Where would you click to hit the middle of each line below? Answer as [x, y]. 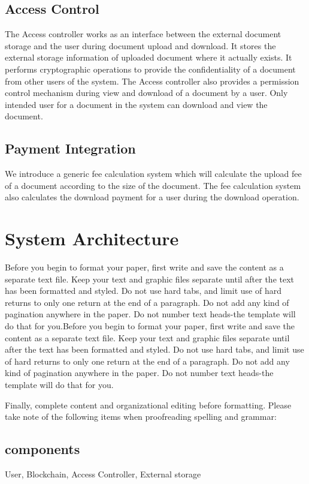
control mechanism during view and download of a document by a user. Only [146, 93]
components [43, 449]
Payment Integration [70, 148]
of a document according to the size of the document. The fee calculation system [153, 185]
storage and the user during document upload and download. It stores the [140, 45]
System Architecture [92, 238]
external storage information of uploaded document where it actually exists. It [149, 57]
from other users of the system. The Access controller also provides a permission [152, 81]
